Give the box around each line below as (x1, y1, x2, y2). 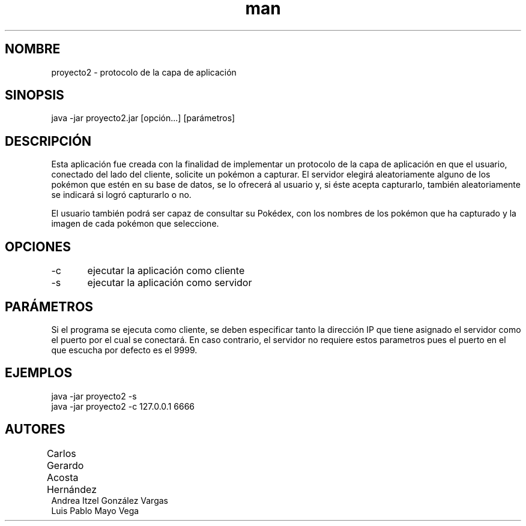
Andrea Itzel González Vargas (51, 495, 168, 506)
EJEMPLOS (5, 365, 73, 381)
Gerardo (46, 459, 84, 471)
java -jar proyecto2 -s (51, 390, 137, 401)
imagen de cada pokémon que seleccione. (51, 218, 219, 229)
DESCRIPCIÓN (5, 133, 92, 149)
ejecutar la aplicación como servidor (87, 276, 252, 289)
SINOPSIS (5, 88, 64, 103)
